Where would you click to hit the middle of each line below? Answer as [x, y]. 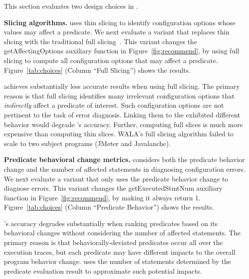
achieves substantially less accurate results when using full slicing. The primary [122, 86]
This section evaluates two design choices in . [71, 6]
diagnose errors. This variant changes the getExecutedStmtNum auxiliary [113, 188]
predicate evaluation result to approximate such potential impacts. [103, 271]
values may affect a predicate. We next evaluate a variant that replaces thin [117, 32]
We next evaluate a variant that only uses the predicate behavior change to [116, 178]
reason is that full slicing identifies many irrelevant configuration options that [119, 95]
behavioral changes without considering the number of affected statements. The [122, 233]
